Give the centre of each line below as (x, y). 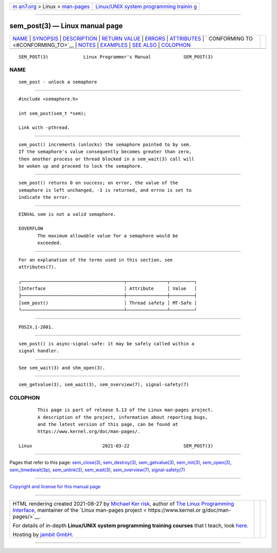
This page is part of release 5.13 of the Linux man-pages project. (125, 410)
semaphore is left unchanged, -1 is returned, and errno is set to (105, 190)
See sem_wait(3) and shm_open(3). (62, 368)
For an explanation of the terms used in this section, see (96, 260)
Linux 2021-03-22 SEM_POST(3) (116, 446)
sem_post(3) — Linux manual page (66, 26)
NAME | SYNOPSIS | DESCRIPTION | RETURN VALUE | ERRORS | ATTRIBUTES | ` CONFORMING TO (133, 39)
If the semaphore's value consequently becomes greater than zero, (105, 152)
